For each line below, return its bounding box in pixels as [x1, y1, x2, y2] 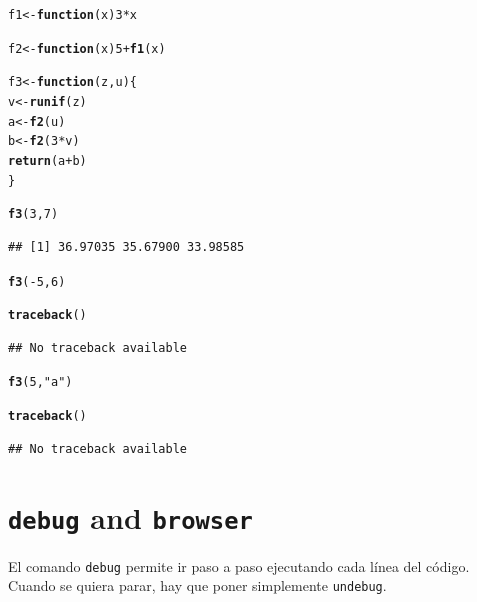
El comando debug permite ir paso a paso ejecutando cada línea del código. [8, 555, 470, 576]
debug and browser [8, 496, 253, 537]
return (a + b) [8, 153, 87, 168]
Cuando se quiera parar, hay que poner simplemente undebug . [8, 575, 387, 596]
